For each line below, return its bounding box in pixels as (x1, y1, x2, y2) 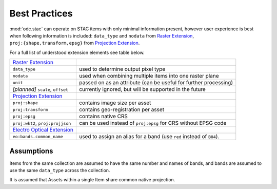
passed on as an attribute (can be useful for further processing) (78, 79, 233, 86)
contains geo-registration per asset (78, 106, 164, 113)
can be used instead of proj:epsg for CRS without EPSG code (78, 120, 227, 127)
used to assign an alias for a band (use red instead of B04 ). (78, 133, 220, 140)
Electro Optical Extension (12, 126, 74, 134)
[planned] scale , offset (12, 86, 69, 93)
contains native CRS (78, 113, 128, 120)
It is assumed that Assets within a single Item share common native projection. (9, 177, 175, 183)
